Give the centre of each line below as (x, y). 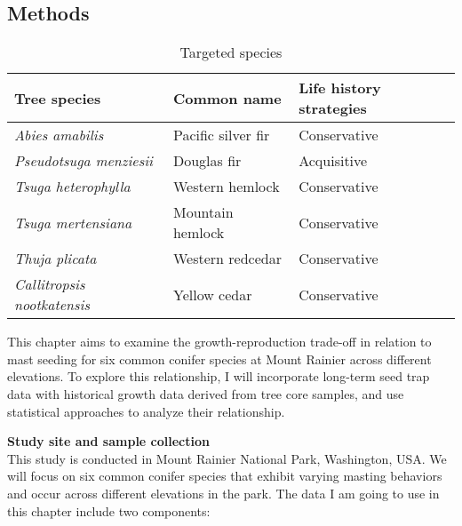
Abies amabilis (59, 135)
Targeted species (231, 52)
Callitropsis (50, 284)
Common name (227, 98)
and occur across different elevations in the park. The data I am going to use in (223, 493)
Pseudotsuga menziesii (84, 161)
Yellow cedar (212, 294)
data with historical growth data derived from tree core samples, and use (206, 393)
